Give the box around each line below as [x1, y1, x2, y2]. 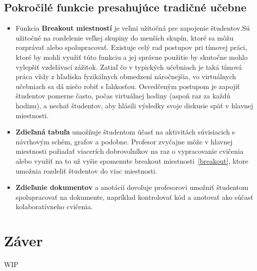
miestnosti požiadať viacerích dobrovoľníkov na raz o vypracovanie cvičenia [15, 146, 244, 156]
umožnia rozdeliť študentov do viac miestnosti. [15, 165, 157, 176]
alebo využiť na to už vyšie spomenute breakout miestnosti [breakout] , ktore [15, 155, 249, 166]
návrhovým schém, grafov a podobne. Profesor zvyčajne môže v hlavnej [15, 136, 233, 146]
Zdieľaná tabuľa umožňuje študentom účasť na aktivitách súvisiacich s [15, 127, 235, 137]
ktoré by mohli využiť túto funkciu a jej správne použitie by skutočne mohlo [15, 51, 248, 62]
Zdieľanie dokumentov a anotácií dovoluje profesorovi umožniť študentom [15, 182, 249, 192]
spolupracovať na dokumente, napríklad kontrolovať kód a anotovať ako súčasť [15, 191, 254, 202]
